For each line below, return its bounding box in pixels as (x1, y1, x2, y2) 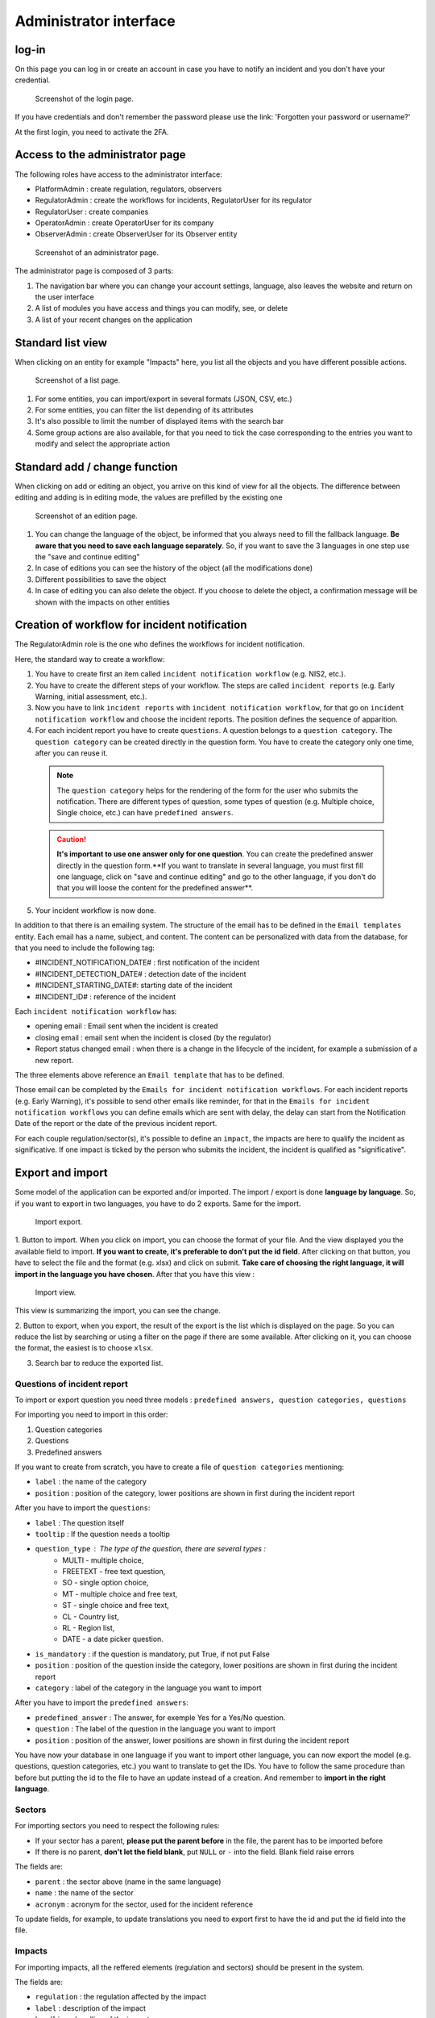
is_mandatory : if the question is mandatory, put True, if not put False (35, 1649, 270, 1659)
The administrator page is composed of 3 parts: (14, 266, 173, 276)
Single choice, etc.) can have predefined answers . (56, 808, 234, 818)
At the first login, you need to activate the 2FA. (14, 127, 169, 136)
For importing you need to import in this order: (14, 1409, 168, 1420)
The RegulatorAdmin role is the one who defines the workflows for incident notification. (14, 639, 305, 649)
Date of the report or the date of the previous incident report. (14, 1119, 217, 1128)
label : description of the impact (35, 2003, 147, 2013)
